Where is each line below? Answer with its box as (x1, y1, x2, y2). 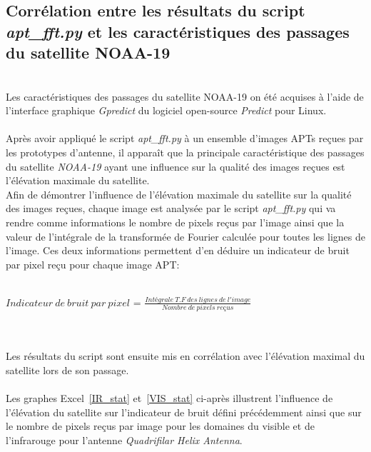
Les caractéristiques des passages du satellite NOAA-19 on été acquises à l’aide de (6, 89, 364, 104)
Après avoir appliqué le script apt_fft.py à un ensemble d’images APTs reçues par (6, 131, 364, 146)
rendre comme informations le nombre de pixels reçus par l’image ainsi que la (6, 214, 345, 229)
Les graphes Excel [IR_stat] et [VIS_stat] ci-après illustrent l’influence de (6, 391, 333, 406)
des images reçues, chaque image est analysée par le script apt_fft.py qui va (6, 201, 336, 216)
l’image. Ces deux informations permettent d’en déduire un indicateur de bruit (6, 243, 350, 258)
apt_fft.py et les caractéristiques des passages (6, 20, 350, 42)
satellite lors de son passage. (6, 362, 129, 377)
